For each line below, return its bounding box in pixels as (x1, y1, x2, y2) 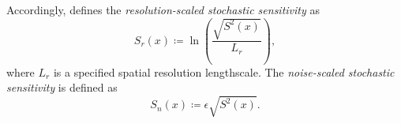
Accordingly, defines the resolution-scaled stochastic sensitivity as (6, 2, 320, 17)
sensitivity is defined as (6, 79, 118, 96)
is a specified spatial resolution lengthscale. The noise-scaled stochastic (53, 63, 395, 80)
